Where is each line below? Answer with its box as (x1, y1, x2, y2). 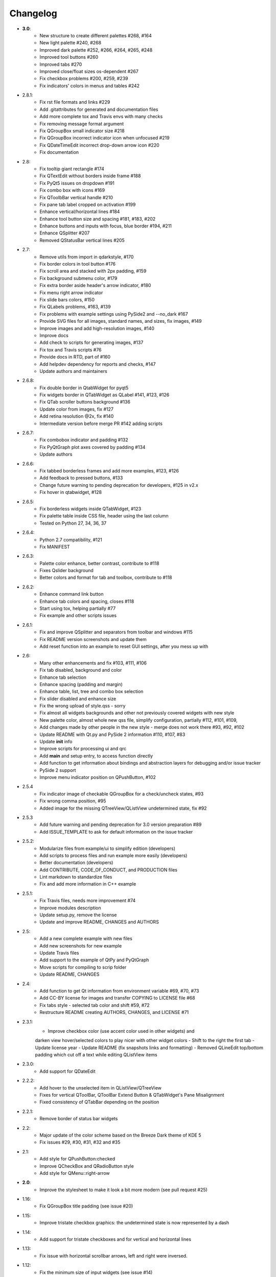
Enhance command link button (39, 591, 104, 597)
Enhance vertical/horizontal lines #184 (39, 208, 120, 215)
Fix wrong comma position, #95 (39, 798, 106, 804)
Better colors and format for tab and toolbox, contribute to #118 (39, 575, 172, 581)
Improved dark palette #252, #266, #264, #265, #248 (39, 46, 153, 53)
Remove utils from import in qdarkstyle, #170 (39, 253, 134, 260)
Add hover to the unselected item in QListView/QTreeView (39, 1084, 162, 1091)
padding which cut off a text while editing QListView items (35, 1052, 158, 1058)
